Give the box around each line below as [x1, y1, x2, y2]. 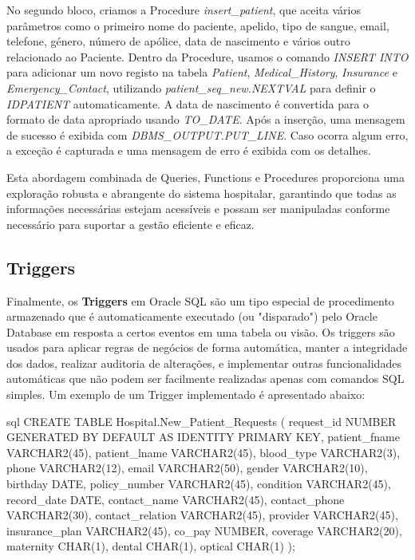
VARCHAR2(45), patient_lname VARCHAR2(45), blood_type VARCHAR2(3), [6, 444, 401, 460]
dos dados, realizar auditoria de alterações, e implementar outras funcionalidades [6, 354, 401, 371]
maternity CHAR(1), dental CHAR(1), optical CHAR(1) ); [6, 538, 295, 554]
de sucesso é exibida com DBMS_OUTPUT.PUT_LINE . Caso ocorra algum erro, [6, 126, 409, 143]
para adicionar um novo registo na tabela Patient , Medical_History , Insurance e [6, 64, 397, 81]
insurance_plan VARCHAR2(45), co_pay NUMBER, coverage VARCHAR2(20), [6, 522, 402, 538]
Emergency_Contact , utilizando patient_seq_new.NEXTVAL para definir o [6, 79, 376, 96]
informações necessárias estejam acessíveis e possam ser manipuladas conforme [6, 200, 390, 217]
